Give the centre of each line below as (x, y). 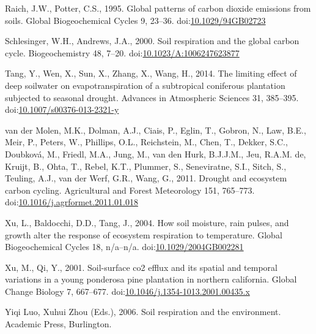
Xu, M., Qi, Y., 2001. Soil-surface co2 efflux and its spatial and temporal (141, 267)
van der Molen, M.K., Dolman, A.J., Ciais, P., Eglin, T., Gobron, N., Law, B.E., (156, 130)
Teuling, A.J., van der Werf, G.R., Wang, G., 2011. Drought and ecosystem (146, 178)
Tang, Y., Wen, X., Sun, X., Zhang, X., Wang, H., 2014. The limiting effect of (151, 73)
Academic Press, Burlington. (58, 324)
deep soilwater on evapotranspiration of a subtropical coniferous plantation (145, 85)
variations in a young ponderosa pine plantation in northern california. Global (151, 279)
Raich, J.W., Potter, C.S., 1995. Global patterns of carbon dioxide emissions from (158, 8)
